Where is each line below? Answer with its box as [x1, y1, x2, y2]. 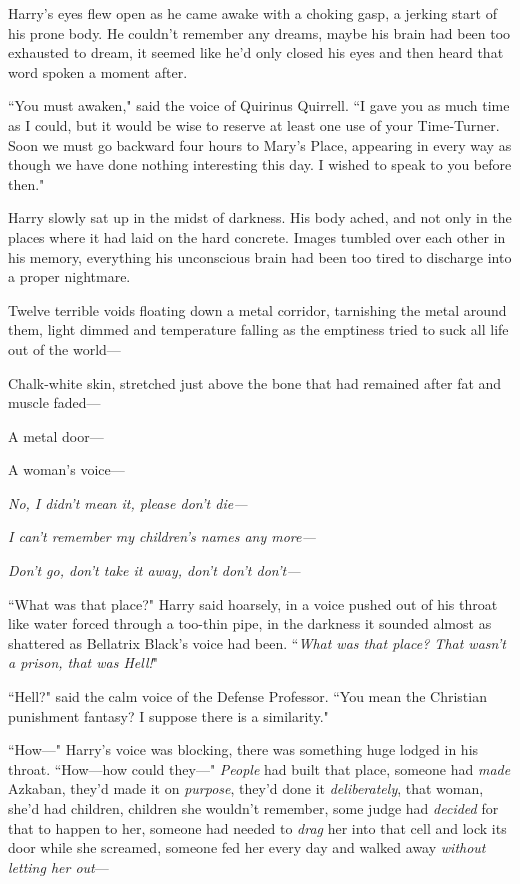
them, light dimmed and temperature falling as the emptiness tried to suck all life [8, 319, 509, 340]
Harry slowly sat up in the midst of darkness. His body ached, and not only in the [8, 207, 512, 228]
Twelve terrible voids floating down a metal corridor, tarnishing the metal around [8, 299, 507, 320]
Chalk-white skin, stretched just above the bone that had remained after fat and [8, 372, 502, 393]
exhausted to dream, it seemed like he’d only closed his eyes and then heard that [8, 42, 504, 63]
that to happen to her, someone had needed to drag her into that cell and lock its [8, 817, 507, 838]
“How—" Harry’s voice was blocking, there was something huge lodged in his [8, 739, 479, 760]
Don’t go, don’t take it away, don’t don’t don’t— [8, 560, 301, 581]
